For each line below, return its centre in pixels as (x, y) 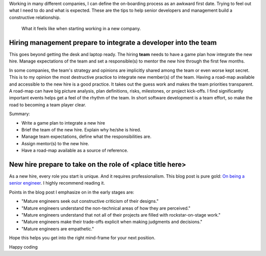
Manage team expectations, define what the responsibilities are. (86, 137)
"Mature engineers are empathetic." (58, 228)
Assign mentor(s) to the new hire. (55, 143)
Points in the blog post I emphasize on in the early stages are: (72, 192)
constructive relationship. (35, 17)
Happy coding (23, 247)
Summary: (20, 114)
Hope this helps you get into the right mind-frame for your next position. (82, 238)
